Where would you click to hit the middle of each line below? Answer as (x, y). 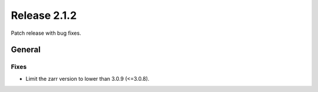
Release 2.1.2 (44, 15)
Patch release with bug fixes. (46, 33)
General (26, 50)
